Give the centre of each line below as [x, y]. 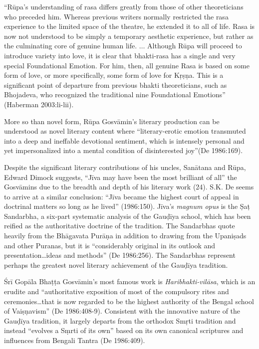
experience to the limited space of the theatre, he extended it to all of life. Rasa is [129, 26]
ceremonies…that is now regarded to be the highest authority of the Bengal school [129, 301]
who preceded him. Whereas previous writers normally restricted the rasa [116, 16]
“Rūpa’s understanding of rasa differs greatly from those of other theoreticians [124, 6]
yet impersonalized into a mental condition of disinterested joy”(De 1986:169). [124, 150]
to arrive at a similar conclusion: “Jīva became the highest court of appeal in [122, 196]
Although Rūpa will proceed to [195, 46]
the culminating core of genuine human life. [71, 46]
